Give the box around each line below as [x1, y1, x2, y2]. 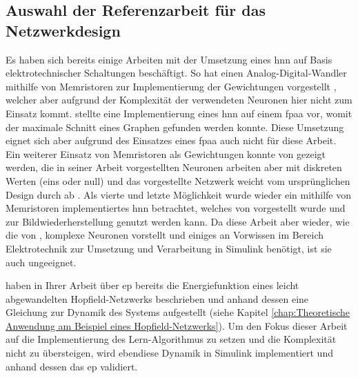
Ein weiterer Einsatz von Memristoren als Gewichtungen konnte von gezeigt [6, 146, 326, 161]
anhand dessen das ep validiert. [6, 359, 138, 373]
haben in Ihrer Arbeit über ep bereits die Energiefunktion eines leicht [6, 278, 299, 292]
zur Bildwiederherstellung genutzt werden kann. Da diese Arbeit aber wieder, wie [6, 214, 350, 228]
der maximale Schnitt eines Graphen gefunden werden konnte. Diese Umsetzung [6, 119, 344, 134]
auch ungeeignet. [6, 255, 77, 269]
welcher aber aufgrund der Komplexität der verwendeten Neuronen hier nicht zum [6, 92, 352, 107]
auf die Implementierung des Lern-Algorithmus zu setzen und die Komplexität [6, 332, 337, 346]
